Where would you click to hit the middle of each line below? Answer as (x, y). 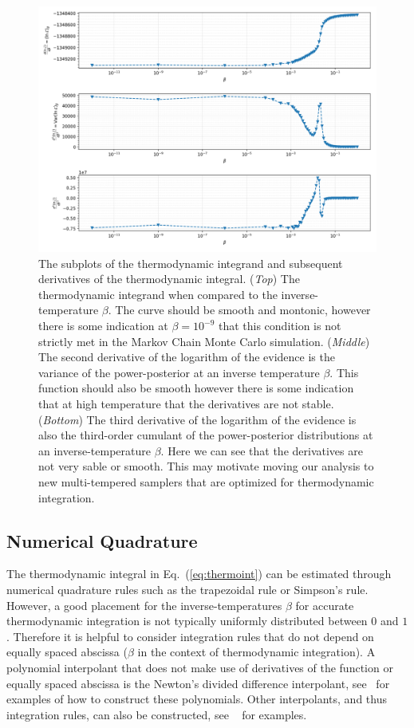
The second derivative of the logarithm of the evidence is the (187, 357)
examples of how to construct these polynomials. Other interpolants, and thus (197, 699)
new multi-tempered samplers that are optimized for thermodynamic (206, 481)
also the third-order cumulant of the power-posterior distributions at (206, 435)
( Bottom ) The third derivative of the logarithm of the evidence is (197, 419)
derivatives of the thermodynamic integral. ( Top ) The (169, 279)
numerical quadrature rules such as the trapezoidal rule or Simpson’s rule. (187, 589)
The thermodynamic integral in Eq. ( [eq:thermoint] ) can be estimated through (199, 574)
